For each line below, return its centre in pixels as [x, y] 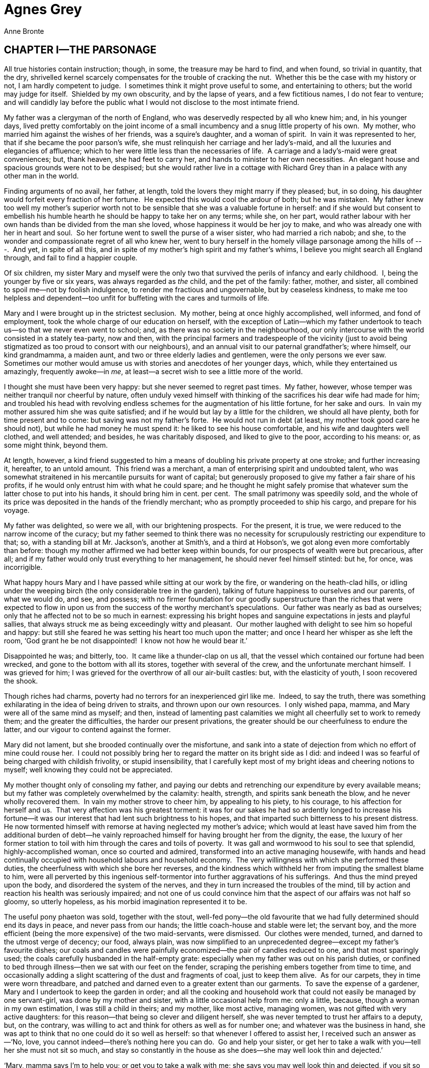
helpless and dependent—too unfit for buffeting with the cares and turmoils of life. [137, 298]
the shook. [21, 681]
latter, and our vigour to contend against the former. [88, 729]
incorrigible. [23, 567]
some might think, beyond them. [56, 445]
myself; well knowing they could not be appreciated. [88, 769]
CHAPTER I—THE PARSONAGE [80, 50]
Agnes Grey [43, 9]
